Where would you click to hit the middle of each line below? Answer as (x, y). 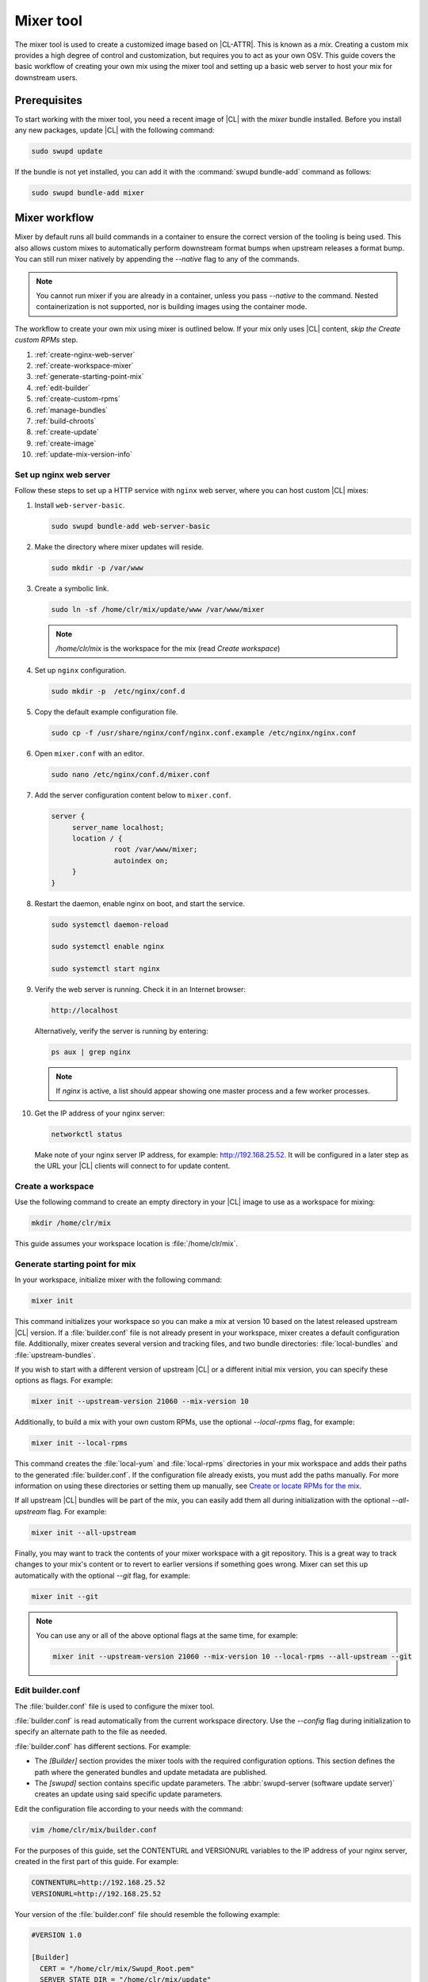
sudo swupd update (67, 151)
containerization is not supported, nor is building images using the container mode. (172, 307)
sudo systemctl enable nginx (108, 947)
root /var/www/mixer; (156, 849)
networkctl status (87, 1134)
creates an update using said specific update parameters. (129, 1794)
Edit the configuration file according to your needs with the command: (129, 1808)
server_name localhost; (118, 827)
